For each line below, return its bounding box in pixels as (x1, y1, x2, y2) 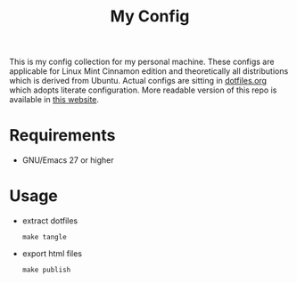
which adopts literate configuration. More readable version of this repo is (9, 85, 277, 95)
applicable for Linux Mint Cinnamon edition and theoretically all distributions (9, 66, 289, 77)
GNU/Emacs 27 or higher (21, 155, 114, 166)
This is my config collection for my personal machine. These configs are (9, 56, 275, 68)
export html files (21, 248, 83, 259)
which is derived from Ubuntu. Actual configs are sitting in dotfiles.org (9, 76, 268, 86)
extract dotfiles (21, 215, 78, 226)
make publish (21, 265, 71, 275)
